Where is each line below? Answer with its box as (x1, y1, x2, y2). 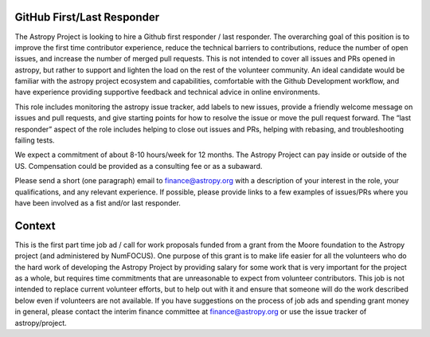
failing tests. (14, 135, 55, 145)
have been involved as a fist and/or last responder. (14, 198, 181, 207)
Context (14, 219, 56, 233)
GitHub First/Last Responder (14, 10, 160, 24)
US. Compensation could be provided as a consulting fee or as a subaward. (14, 161, 263, 170)
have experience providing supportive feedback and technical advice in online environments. (14, 88, 320, 97)
